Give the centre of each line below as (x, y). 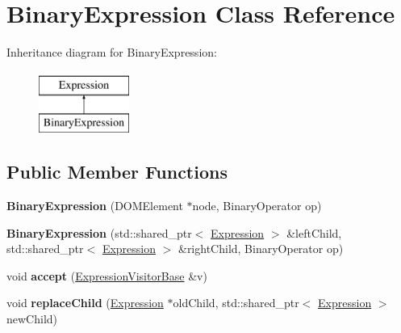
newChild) (32, 319)
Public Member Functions (117, 172)
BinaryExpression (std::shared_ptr (99, 232)
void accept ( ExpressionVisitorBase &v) (107, 275)
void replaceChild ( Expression (85, 303)
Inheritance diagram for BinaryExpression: (112, 52)
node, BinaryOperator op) (257, 206)
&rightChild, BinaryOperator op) (261, 249)
